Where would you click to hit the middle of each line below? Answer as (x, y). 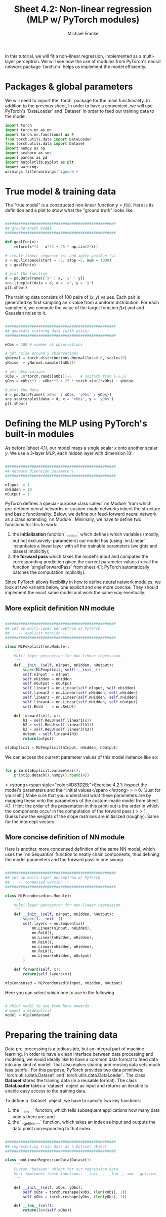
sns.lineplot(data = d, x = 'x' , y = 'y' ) (49, 283)
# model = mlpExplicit (28, 1011)
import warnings (22, 167)
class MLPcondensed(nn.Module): (38, 896)
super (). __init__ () (43, 919)
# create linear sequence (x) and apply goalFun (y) (61, 256)
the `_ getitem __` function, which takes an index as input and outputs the (84, 1123)
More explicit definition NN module (60, 608)
